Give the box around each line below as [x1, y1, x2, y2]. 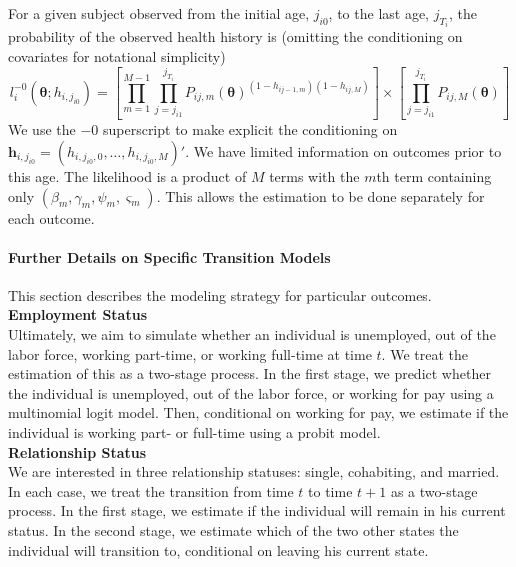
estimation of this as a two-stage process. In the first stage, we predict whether [8, 363, 491, 384]
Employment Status [8, 304, 148, 325]
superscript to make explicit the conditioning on [102, 119, 398, 140]
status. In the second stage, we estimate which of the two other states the [8, 520, 459, 541]
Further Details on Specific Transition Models [8, 246, 331, 267]
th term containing [376, 165, 492, 186]
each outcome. [8, 207, 95, 228]
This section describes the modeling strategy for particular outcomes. [8, 284, 432, 305]
